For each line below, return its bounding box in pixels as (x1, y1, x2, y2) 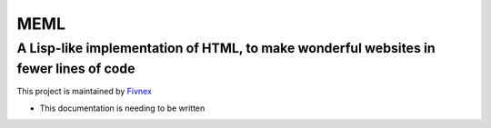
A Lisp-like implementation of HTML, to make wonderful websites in (16, 40, 436, 56)
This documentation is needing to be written (39, 103, 205, 113)
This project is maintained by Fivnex (16, 86, 152, 97)
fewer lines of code (16, 60, 135, 77)
